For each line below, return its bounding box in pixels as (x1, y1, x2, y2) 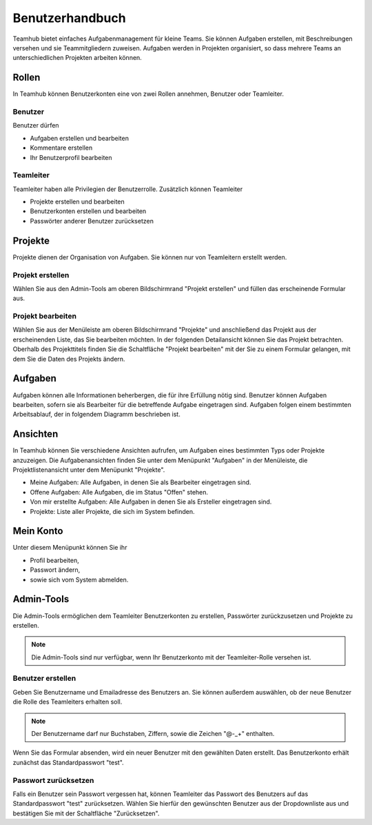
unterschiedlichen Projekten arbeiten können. (12, 54, 143, 62)
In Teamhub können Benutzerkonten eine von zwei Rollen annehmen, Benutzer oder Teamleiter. (12, 90, 285, 98)
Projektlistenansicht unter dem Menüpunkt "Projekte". (12, 466, 165, 474)
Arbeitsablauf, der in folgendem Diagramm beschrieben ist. (12, 410, 180, 419)
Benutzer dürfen (12, 121, 59, 130)
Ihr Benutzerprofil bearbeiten (30, 153, 113, 161)
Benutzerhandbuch (12, 10, 127, 26)
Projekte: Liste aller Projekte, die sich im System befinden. (30, 507, 195, 515)
